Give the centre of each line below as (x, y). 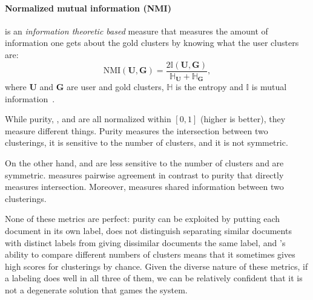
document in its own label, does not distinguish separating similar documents (148, 231)
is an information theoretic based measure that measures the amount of (137, 31)
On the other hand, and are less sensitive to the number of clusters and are (144, 163)
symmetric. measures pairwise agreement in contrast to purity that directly (144, 174)
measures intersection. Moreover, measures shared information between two (144, 187)
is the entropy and (209, 87)
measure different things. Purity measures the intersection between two (137, 130)
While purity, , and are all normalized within (88, 119)
